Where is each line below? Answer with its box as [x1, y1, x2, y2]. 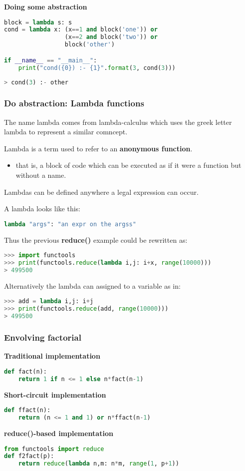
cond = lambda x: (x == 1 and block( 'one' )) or [4, 26, 158, 33]
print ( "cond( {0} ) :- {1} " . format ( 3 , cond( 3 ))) [18, 64, 176, 71]
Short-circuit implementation [4, 389, 106, 400]
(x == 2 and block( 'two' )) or [64, 33, 158, 41]
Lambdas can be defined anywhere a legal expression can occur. [4, 186, 199, 197]
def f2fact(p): [4, 453, 54, 460]
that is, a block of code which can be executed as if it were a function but [15, 160, 242, 170]
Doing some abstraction [4, 1, 87, 11]
